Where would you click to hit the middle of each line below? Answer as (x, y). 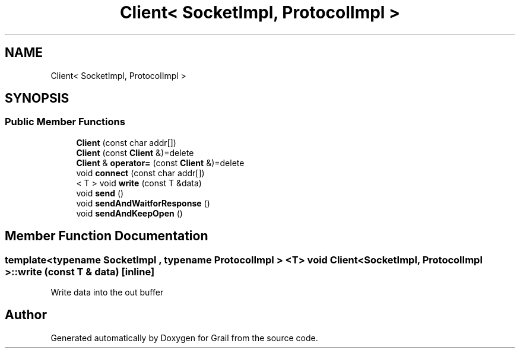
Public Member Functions (65, 122)
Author (26, 315)
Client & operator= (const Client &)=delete (160, 163)
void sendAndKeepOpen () (129, 213)
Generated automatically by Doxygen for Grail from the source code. (184, 338)
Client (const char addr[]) (126, 142)
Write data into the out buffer (107, 292)
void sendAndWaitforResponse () (143, 203)
